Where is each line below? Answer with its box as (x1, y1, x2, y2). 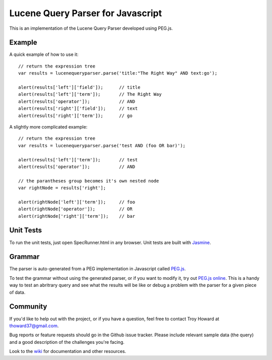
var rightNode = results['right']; (18, 185, 106, 191)
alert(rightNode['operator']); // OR (18, 206, 133, 212)
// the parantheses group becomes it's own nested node (18, 178, 159, 184)
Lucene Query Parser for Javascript (9, 8, 162, 19)
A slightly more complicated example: (9, 124, 88, 130)
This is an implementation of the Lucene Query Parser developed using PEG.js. (9, 25, 173, 31)
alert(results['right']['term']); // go (18, 112, 133, 118)
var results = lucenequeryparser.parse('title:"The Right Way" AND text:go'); (18, 71, 218, 76)
